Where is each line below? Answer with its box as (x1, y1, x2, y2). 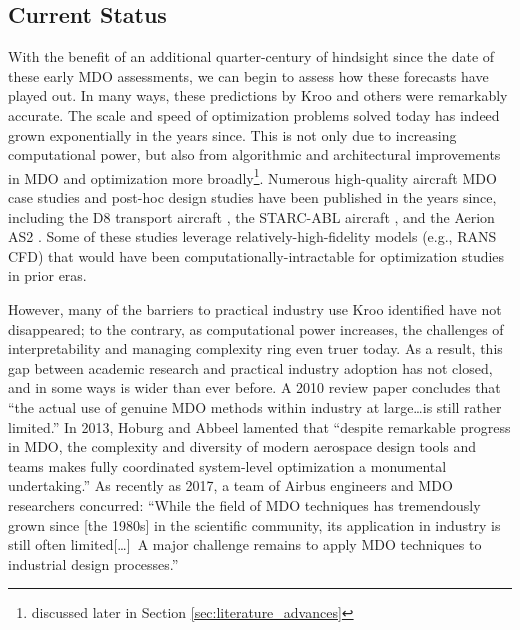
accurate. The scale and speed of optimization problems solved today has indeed (8, 104, 500, 125)
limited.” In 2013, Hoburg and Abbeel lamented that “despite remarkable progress (8, 416, 511, 437)
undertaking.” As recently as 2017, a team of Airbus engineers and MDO (8, 475, 453, 496)
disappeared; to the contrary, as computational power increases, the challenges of (8, 318, 504, 339)
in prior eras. (8, 265, 87, 286)
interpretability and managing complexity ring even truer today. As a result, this (8, 338, 503, 359)
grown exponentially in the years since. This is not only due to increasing (8, 124, 457, 145)
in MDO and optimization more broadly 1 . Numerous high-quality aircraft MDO (8, 164, 497, 188)
